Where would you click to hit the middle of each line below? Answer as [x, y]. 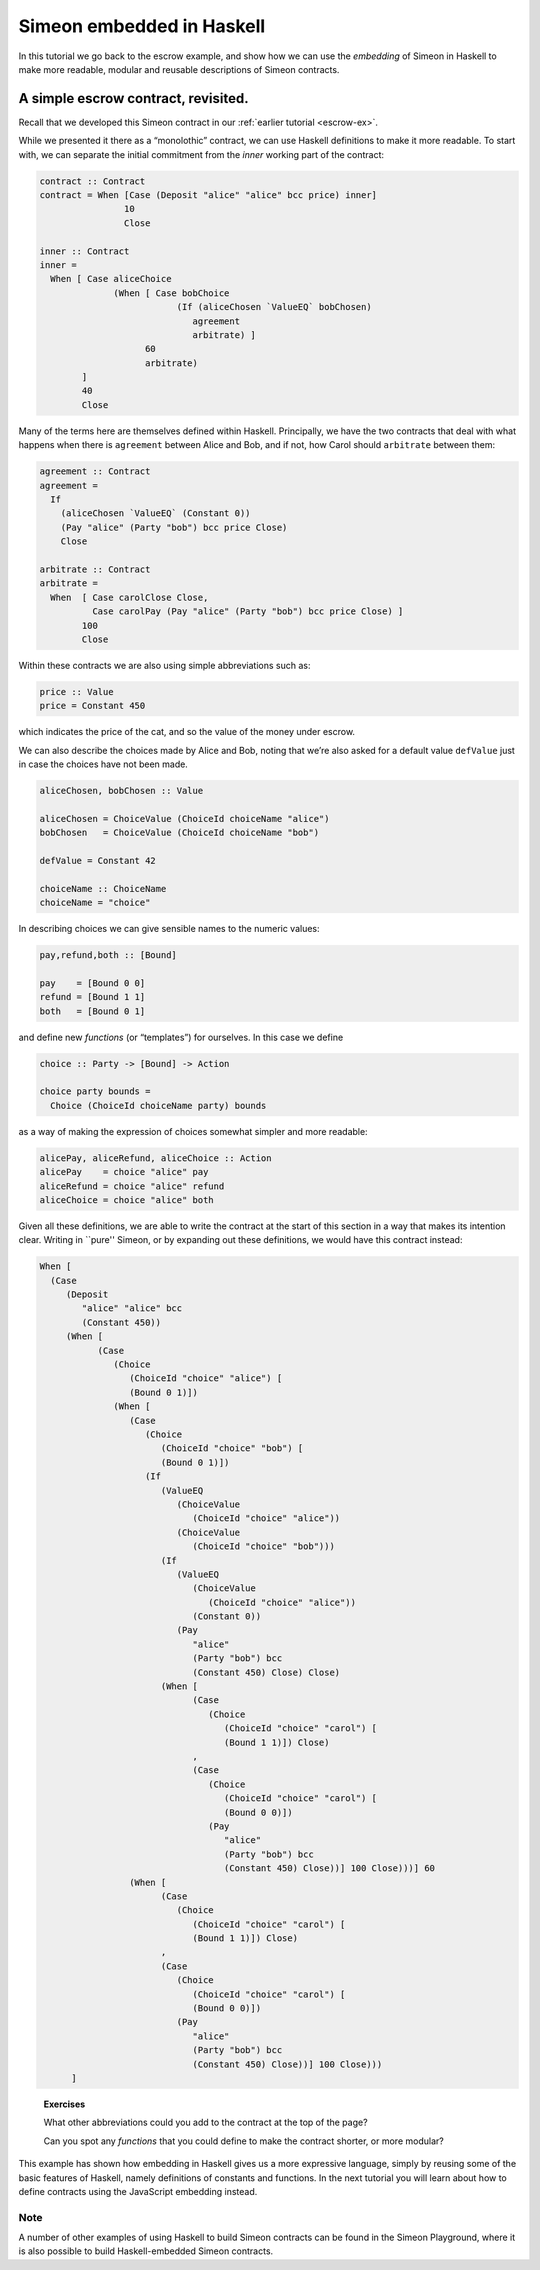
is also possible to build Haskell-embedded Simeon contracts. [146, 2251]
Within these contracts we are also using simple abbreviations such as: [164, 665]
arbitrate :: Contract [95, 569]
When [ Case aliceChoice [111, 279]
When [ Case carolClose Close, [129, 597]
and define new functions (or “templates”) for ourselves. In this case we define [181, 1037]
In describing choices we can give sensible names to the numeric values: [169, 929]
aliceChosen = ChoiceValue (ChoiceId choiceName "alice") [184, 818]
